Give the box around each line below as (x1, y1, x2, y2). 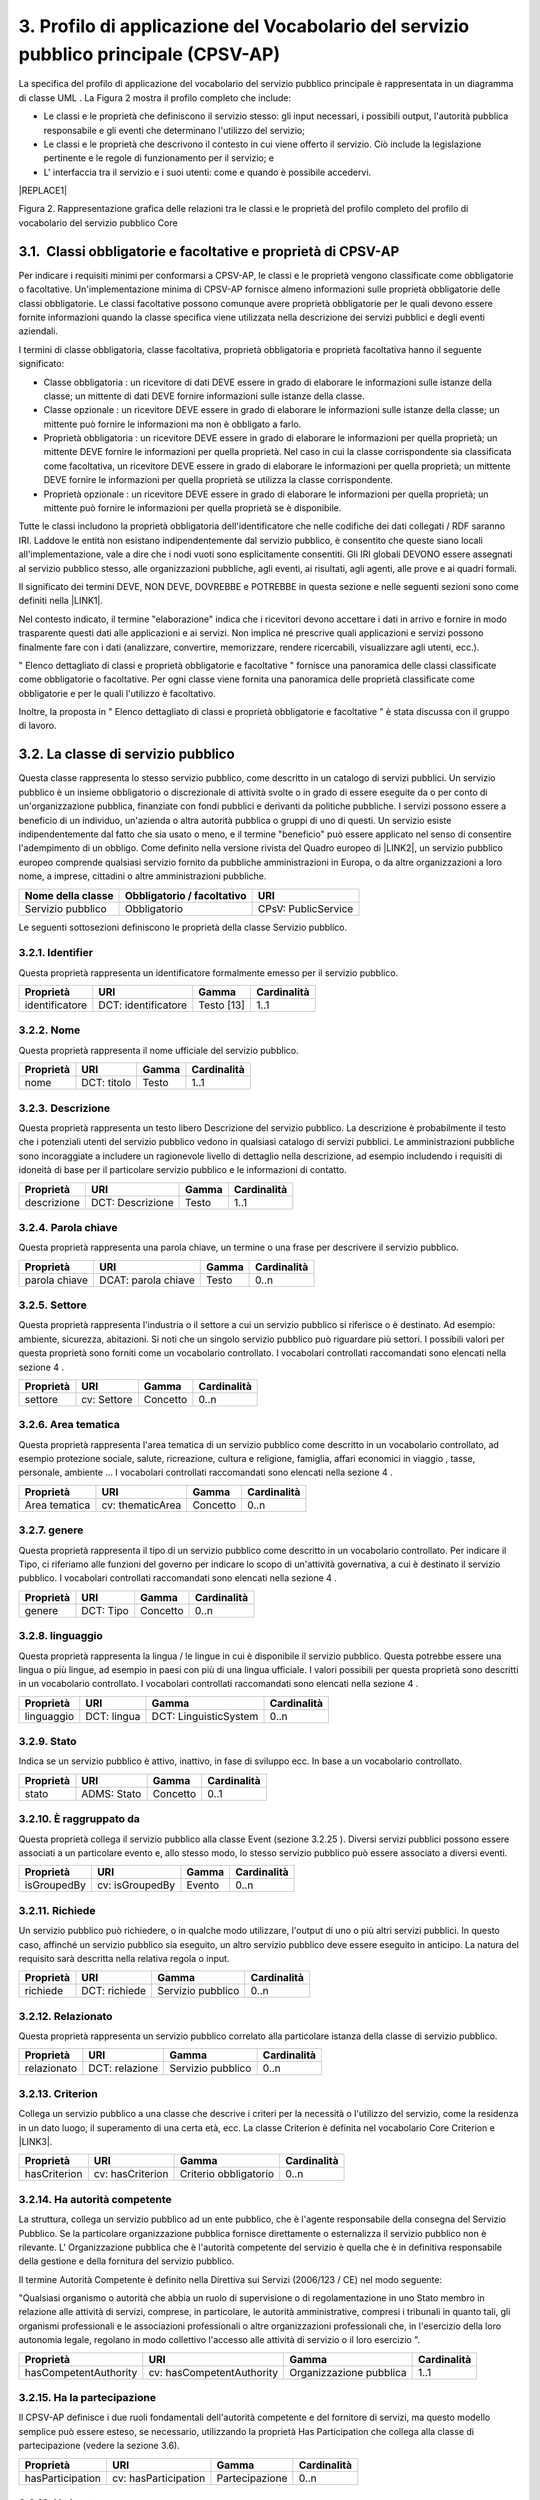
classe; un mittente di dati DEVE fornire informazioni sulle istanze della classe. (43, 390, 365, 402)
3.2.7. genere (18, 1523, 84, 1537)
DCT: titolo (81, 1076, 132, 1090)
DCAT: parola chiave (99, 1273, 195, 1287)
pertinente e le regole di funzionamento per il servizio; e (43, 152, 275, 164)
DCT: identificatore (98, 998, 188, 1012)
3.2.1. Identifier (18, 946, 94, 960)
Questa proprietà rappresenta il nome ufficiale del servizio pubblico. (18, 1044, 299, 1056)
